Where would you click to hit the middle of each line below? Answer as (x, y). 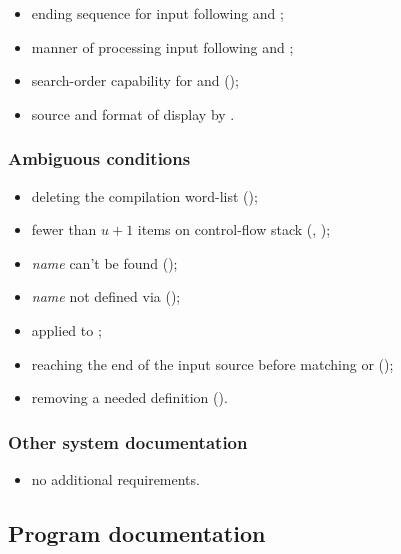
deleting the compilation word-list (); (144, 195)
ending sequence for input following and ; (157, 13)
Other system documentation (128, 441)
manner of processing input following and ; (162, 46)
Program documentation (137, 532)
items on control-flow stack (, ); (234, 229)
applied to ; (66, 329)
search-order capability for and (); (135, 80)
